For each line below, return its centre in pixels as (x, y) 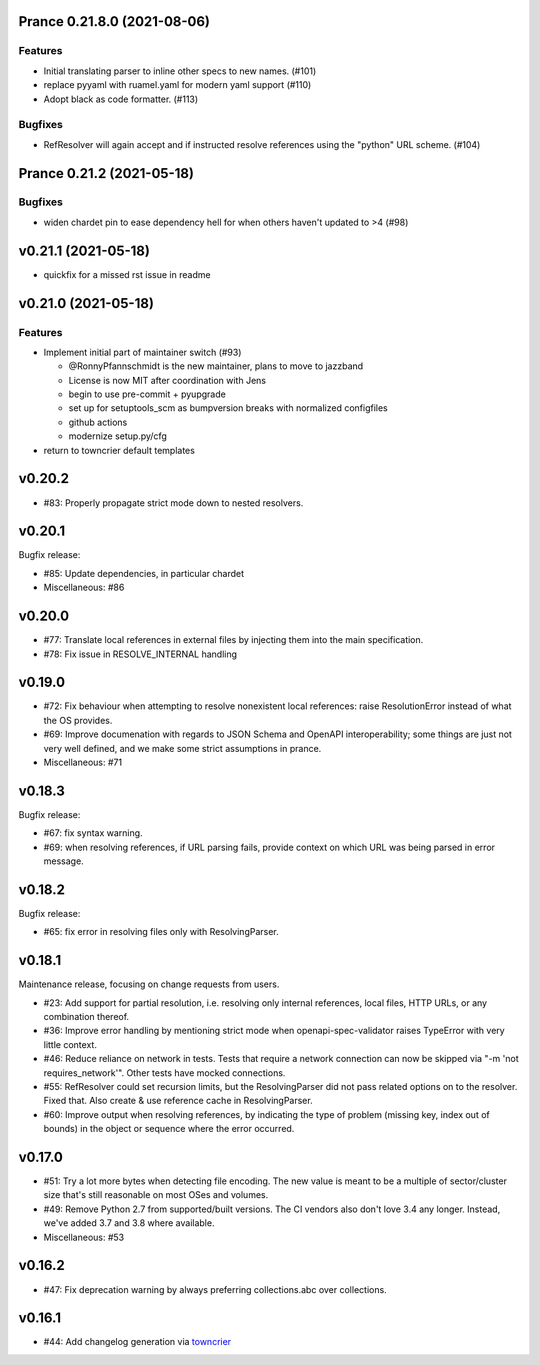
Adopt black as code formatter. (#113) (121, 99)
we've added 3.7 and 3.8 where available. (129, 1223)
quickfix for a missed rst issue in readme (127, 274)
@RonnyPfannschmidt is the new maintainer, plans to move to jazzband (216, 366)
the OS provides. (78, 720)
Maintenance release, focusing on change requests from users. (149, 984)
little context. (70, 1044)
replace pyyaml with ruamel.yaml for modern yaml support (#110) (177, 85)
